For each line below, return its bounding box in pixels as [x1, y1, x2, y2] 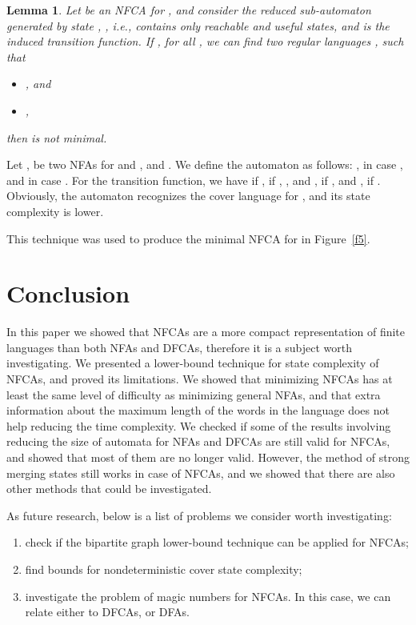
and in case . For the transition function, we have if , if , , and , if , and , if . [6, 171, 381, 188]
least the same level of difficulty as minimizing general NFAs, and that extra [6, 386, 381, 403]
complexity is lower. [6, 202, 104, 219]
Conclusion [6, 277, 130, 310]
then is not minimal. [6, 129, 107, 146]
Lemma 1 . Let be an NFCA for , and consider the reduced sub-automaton [6, 2, 371, 18]
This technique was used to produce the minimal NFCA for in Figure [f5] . [6, 230, 370, 246]
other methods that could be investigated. [6, 480, 212, 497]
